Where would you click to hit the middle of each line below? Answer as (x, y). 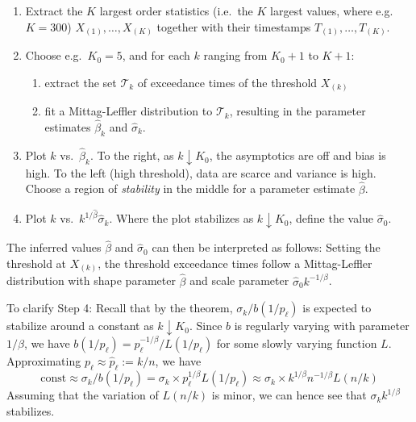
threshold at (37, 263)
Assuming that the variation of (83, 395)
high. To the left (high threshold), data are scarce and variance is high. (201, 172)
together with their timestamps (234, 26)
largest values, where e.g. (332, 10)
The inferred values (54, 247)
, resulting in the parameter (297, 111)
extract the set (81, 82)
